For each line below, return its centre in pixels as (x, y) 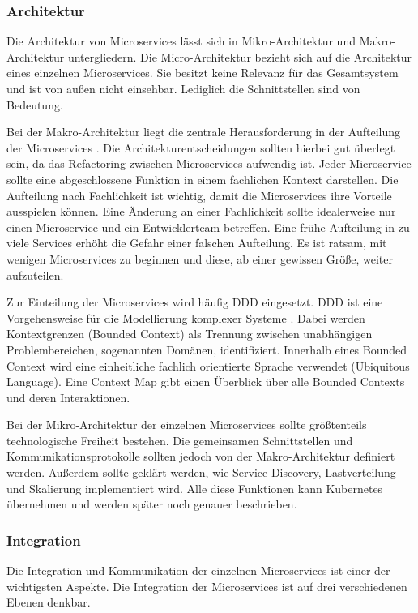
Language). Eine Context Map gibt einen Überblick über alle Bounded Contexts (206, 382)
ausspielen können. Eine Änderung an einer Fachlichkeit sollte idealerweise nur (201, 211)
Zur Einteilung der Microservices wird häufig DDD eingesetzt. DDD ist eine (195, 302)
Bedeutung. (35, 104)
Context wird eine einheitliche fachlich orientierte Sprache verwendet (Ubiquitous (208, 365)
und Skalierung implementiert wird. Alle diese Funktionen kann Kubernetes (195, 488)
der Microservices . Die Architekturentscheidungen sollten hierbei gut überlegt (201, 147)
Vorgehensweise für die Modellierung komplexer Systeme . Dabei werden (186, 317)
